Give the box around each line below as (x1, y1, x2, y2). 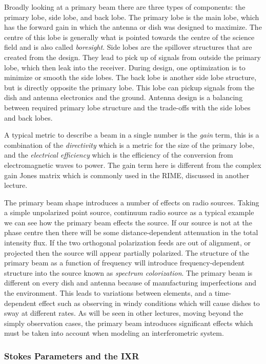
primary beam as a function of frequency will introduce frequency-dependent (4, 257, 245, 268)
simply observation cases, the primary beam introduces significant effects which (4, 317, 253, 328)
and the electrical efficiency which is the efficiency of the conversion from (4, 149, 233, 160)
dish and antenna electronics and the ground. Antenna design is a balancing (4, 92, 243, 103)
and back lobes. (4, 112, 53, 123)
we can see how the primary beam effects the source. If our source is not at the (4, 217, 252, 227)
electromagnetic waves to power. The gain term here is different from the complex (4, 159, 261, 170)
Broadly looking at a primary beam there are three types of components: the (4, 2, 245, 12)
